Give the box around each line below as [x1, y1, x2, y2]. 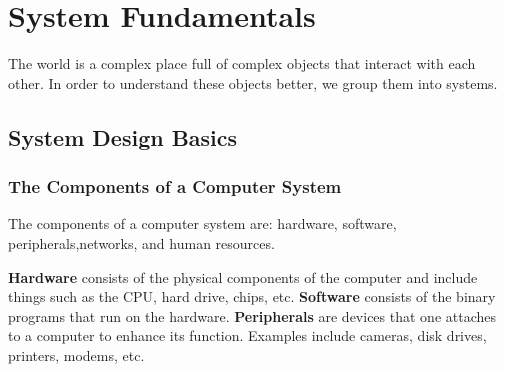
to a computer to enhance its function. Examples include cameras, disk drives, [8, 325, 487, 346]
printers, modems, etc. [8, 344, 145, 365]
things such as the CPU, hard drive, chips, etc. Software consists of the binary [8, 286, 496, 307]
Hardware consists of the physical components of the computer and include [8, 266, 478, 287]
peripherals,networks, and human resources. [8, 232, 275, 253]
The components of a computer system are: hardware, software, [8, 213, 397, 234]
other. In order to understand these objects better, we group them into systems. [8, 72, 498, 93]
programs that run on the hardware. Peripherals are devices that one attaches [8, 305, 496, 326]
